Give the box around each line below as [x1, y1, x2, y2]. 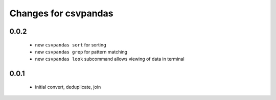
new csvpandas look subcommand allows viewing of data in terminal [35, 56, 185, 62]
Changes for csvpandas [9, 8, 113, 19]
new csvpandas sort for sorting [35, 41, 107, 48]
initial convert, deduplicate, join [35, 84, 101, 90]
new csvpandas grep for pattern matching [35, 48, 128, 55]
